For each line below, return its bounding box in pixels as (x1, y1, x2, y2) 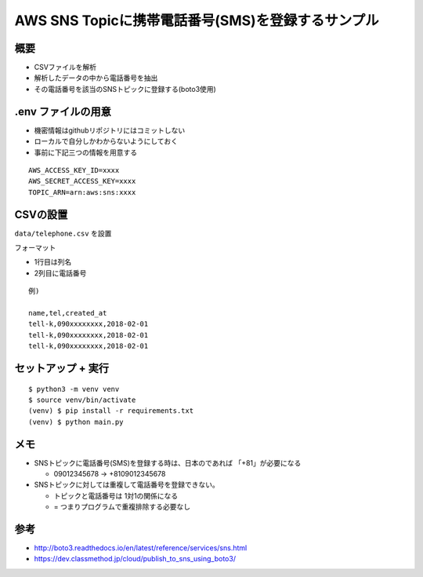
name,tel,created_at (28, 309, 107, 317)
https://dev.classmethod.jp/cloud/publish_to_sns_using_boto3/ (34, 554, 237, 564)
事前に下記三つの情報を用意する (34, 148, 137, 157)
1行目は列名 (34, 257, 72, 267)
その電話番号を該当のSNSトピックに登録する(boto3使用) (34, 84, 217, 93)
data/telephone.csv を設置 (14, 228, 112, 238)
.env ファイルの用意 (14, 104, 111, 118)
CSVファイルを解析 (34, 63, 97, 72)
